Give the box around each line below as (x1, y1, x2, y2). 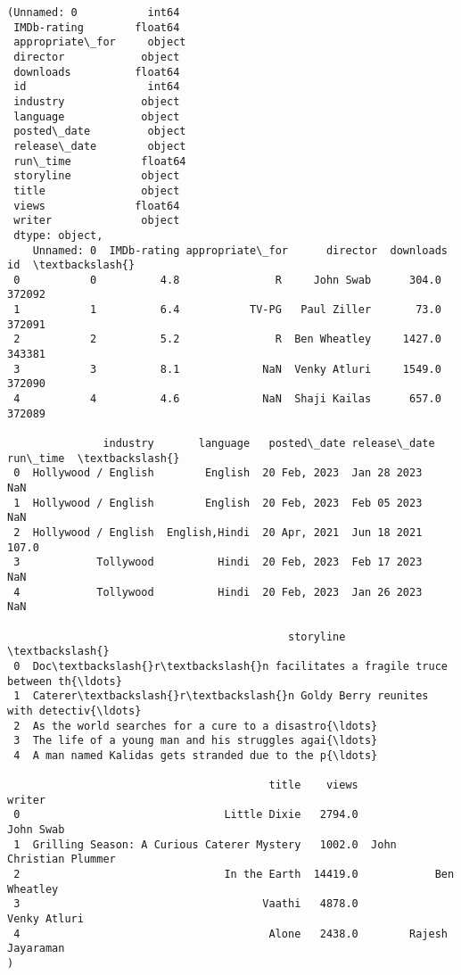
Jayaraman (7, 942, 65, 955)
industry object (13, 95, 180, 108)
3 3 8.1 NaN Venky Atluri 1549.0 (13, 362, 441, 376)
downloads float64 (13, 65, 180, 78)
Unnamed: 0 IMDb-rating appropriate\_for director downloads (32, 244, 448, 257)
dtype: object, (13, 228, 103, 242)
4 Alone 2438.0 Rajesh (13, 927, 448, 940)
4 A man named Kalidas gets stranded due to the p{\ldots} (13, 748, 378, 762)
